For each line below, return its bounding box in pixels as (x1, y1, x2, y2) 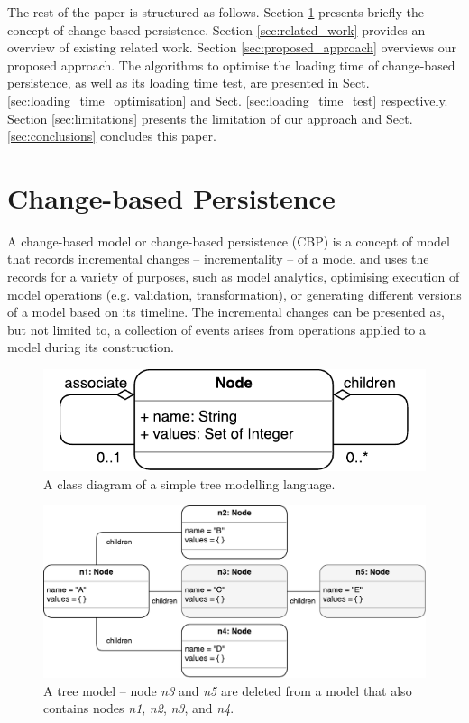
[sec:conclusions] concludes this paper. (7, 126, 216, 145)
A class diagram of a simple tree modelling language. (43, 474, 336, 493)
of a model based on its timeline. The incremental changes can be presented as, (7, 302, 445, 321)
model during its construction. (7, 338, 174, 357)
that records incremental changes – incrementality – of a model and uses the (7, 249, 429, 268)
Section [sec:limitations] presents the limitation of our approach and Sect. (7, 108, 413, 127)
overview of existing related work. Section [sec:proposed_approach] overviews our (7, 38, 456, 57)
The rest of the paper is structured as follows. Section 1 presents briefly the (7, 3, 424, 21)
